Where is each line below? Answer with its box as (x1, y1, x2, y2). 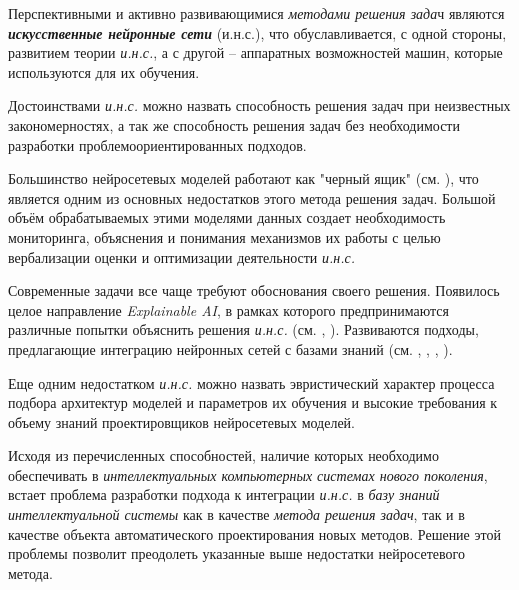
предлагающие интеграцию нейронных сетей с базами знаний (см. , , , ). (8, 338, 453, 359)
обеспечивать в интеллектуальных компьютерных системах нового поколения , (8, 464, 488, 485)
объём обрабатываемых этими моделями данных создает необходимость (8, 207, 446, 228)
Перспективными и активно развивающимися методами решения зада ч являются (8, 3, 505, 23)
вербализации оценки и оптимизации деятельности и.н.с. (8, 246, 356, 267)
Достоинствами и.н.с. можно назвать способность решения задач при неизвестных (8, 95, 511, 116)
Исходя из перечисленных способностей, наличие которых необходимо (8, 445, 439, 466)
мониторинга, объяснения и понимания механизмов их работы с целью (8, 226, 441, 247)
